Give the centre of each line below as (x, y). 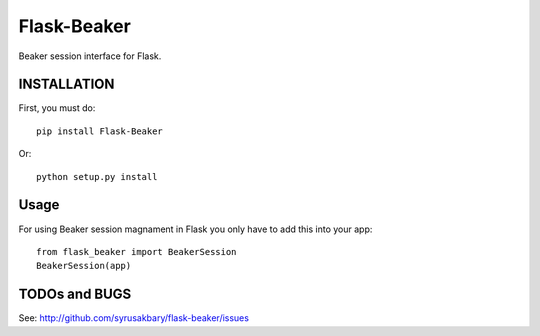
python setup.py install (97, 176)
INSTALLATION (66, 84)
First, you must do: (57, 108)
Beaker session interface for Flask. (90, 56)
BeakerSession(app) (84, 266)
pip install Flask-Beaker (100, 131)
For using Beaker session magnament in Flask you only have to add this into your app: (195, 229)
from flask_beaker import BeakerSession (136, 251)
